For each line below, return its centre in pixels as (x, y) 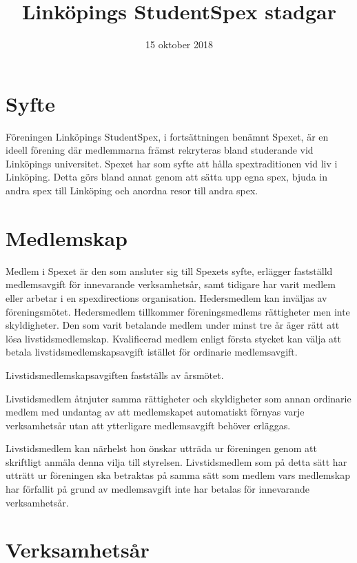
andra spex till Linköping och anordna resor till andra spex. (132, 191)
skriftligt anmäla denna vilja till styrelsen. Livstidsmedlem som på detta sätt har (176, 461)
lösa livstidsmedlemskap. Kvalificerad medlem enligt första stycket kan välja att (174, 338)
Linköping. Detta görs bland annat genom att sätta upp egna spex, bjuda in (166, 177)
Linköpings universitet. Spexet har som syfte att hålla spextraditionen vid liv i (172, 163)
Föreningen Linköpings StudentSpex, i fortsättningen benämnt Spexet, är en (167, 136)
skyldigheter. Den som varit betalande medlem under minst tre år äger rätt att (173, 325)
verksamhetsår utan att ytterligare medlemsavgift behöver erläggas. (148, 425)
